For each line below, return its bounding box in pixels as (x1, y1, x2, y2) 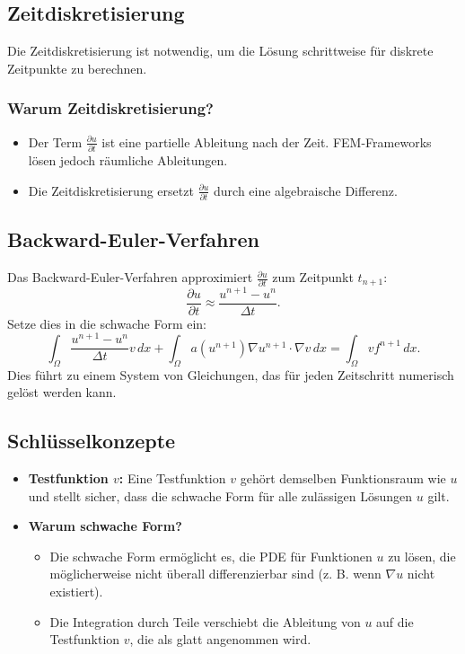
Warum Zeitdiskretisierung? (7, 97, 214, 119)
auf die (376, 612, 414, 631)
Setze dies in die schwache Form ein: (7, 314, 207, 332)
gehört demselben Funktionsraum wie (240, 468, 446, 487)
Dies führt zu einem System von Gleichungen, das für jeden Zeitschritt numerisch (7, 365, 454, 384)
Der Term (28, 132, 83, 151)
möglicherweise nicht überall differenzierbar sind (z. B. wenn (49, 564, 382, 583)
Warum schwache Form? (28, 517, 182, 535)
